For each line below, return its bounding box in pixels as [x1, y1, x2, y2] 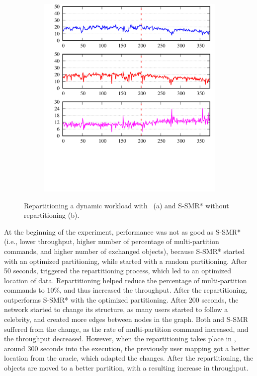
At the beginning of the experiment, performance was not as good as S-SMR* [4, 226, 241, 237]
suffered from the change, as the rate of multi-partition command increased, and [4, 323, 249, 334]
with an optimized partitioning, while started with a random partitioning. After [4, 255, 247, 266]
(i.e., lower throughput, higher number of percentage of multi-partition [4, 236, 219, 247]
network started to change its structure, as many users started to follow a [4, 304, 228, 314]
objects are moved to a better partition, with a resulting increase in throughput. [4, 363, 249, 373]
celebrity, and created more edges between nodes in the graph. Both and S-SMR [4, 314, 249, 324]
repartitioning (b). [24, 210, 80, 220]
